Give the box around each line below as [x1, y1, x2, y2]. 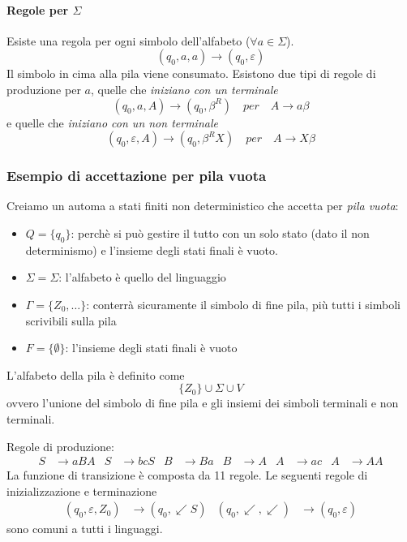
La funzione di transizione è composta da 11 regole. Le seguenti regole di [6, 467, 368, 484]
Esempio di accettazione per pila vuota [6, 166, 267, 186]
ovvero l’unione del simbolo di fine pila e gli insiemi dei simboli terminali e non [6, 394, 399, 411]
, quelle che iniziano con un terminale [90, 80, 278, 97]
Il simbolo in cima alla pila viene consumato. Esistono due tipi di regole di [6, 65, 376, 82]
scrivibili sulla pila [25, 312, 117, 329]
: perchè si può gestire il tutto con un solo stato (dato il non [71, 224, 370, 241]
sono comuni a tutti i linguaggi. [6, 520, 163, 537]
